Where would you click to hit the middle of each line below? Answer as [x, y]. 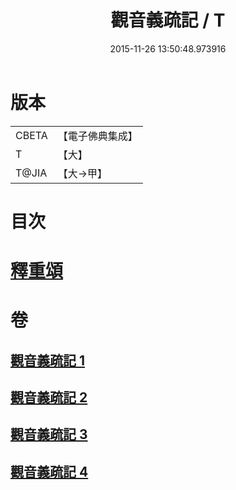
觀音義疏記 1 [48, 360]
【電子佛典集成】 [97, 136]
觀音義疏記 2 [49, 397]
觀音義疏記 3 [49, 434]
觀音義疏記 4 [49, 471]
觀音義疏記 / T [168, 20]
